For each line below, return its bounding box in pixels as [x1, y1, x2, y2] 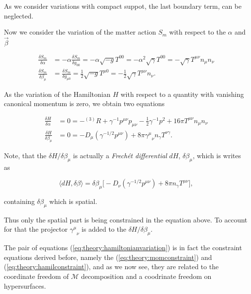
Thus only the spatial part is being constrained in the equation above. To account [4, 214, 248, 224]
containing [4, 196, 35, 206]
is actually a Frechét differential [73, 150, 167, 160]
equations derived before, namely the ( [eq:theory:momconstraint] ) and [4, 252, 212, 262]
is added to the [82, 224, 126, 234]
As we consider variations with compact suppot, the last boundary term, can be [4, 1, 242, 11]
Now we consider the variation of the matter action [4, 27, 156, 37]
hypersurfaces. [4, 280, 46, 291]
